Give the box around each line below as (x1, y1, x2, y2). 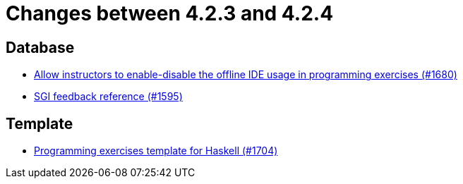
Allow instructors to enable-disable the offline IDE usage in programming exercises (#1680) (34, 68, 457, 81)
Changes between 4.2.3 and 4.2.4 (6, 1, 334, 25)
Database (6, 38, 75, 56)
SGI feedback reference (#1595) (34, 90, 183, 103)
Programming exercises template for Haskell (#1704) (34, 145, 278, 157)
